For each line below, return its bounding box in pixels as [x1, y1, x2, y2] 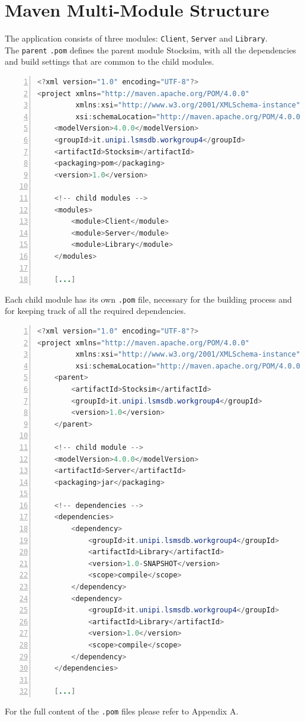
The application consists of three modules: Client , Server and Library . [5, 32, 268, 45]
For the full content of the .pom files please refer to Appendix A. [5, 704, 239, 717]
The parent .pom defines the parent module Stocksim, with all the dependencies [5, 43, 296, 56]
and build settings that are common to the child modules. [5, 55, 214, 68]
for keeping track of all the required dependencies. [5, 304, 186, 317]
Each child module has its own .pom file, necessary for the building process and [5, 293, 292, 305]
